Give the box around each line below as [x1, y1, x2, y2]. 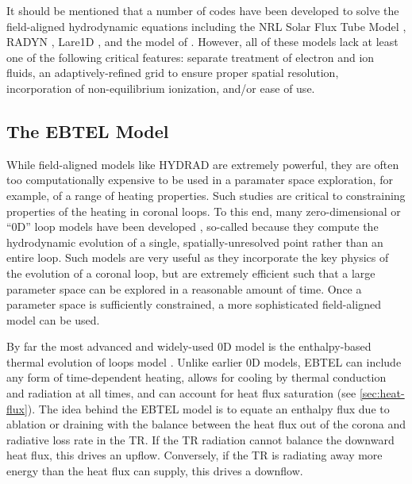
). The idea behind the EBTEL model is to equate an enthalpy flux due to [27, 400, 390, 417]
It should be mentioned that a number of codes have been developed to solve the [6, 2, 399, 18]
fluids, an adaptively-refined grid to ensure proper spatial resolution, [6, 64, 339, 81]
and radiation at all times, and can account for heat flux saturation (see [6, 385, 356, 401]
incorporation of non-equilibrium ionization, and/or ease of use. [6, 79, 315, 96]
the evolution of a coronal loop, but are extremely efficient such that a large [6, 264, 375, 281]
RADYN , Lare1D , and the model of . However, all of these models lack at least [6, 33, 399, 50]
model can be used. [6, 311, 100, 328]
